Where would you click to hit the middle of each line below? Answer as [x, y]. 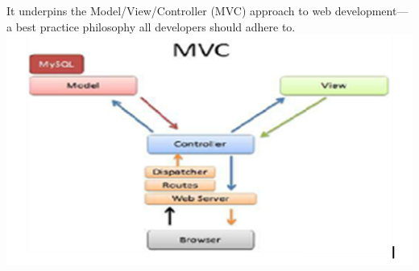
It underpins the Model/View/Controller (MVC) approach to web [169, 10]
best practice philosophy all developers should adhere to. [156, 26]
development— [371, 10]
